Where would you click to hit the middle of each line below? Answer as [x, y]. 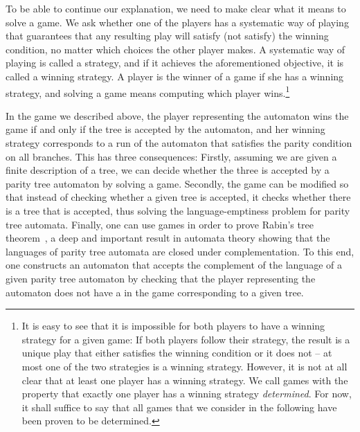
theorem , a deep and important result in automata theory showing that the [168, 238]
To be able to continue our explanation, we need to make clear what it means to [176, 8]
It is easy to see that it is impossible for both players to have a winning [173, 326]
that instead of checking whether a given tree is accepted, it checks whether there [178, 197]
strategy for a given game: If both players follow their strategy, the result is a [186, 339]
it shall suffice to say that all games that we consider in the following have [179, 407]
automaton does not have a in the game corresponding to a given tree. [155, 292]
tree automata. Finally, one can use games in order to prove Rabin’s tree [160, 224]
